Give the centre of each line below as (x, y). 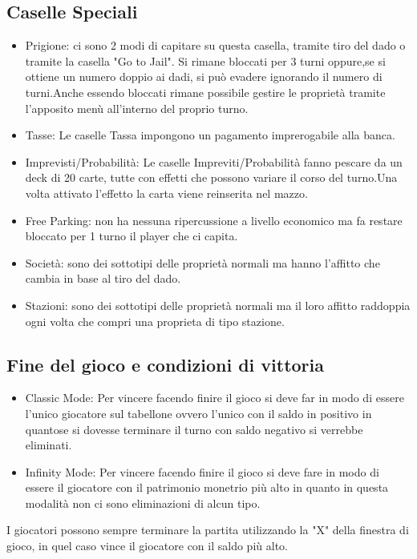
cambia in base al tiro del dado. (103, 278)
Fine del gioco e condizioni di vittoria (165, 364)
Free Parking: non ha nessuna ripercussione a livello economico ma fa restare (214, 220)
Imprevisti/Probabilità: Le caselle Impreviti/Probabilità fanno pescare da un (214, 161)
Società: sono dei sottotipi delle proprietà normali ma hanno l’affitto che (202, 262)
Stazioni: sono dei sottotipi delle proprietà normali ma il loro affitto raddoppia (218, 305)
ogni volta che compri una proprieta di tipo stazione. (155, 321)
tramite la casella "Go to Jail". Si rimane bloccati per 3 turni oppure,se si (205, 60)
